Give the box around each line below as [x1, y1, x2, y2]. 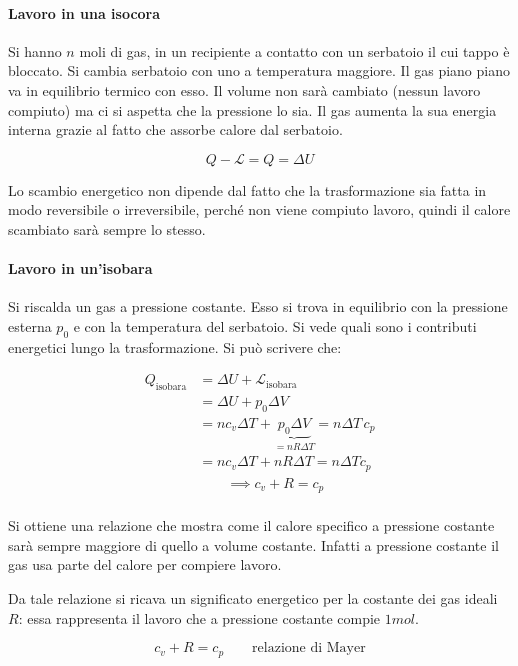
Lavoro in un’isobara [8, 258, 153, 279]
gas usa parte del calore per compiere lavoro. [8, 554, 282, 575]
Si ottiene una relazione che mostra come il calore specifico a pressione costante [8, 515, 495, 536]
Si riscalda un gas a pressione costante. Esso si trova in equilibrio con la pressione [8, 296, 508, 317]
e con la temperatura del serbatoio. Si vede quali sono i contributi [73, 315, 477, 336]
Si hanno [8, 40, 62, 61]
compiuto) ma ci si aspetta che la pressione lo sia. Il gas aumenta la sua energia [8, 99, 497, 120]
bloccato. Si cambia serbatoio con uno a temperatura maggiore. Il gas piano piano [8, 60, 510, 81]
